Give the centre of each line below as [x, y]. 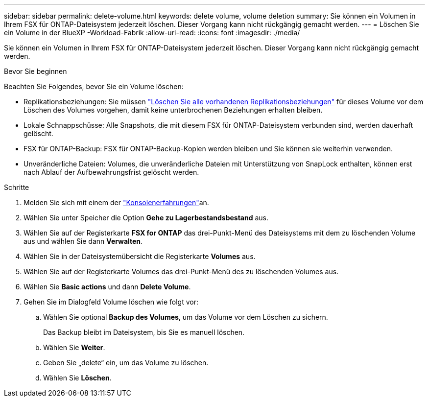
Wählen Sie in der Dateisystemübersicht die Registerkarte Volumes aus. [140, 256]
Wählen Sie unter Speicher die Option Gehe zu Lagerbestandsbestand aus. [146, 218]
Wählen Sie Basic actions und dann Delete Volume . [107, 287]
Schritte [17, 187]
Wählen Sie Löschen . [77, 378]
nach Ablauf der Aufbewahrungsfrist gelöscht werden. [111, 172]
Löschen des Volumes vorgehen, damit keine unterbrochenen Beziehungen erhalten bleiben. [173, 110]
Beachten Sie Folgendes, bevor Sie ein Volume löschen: [94, 86]
